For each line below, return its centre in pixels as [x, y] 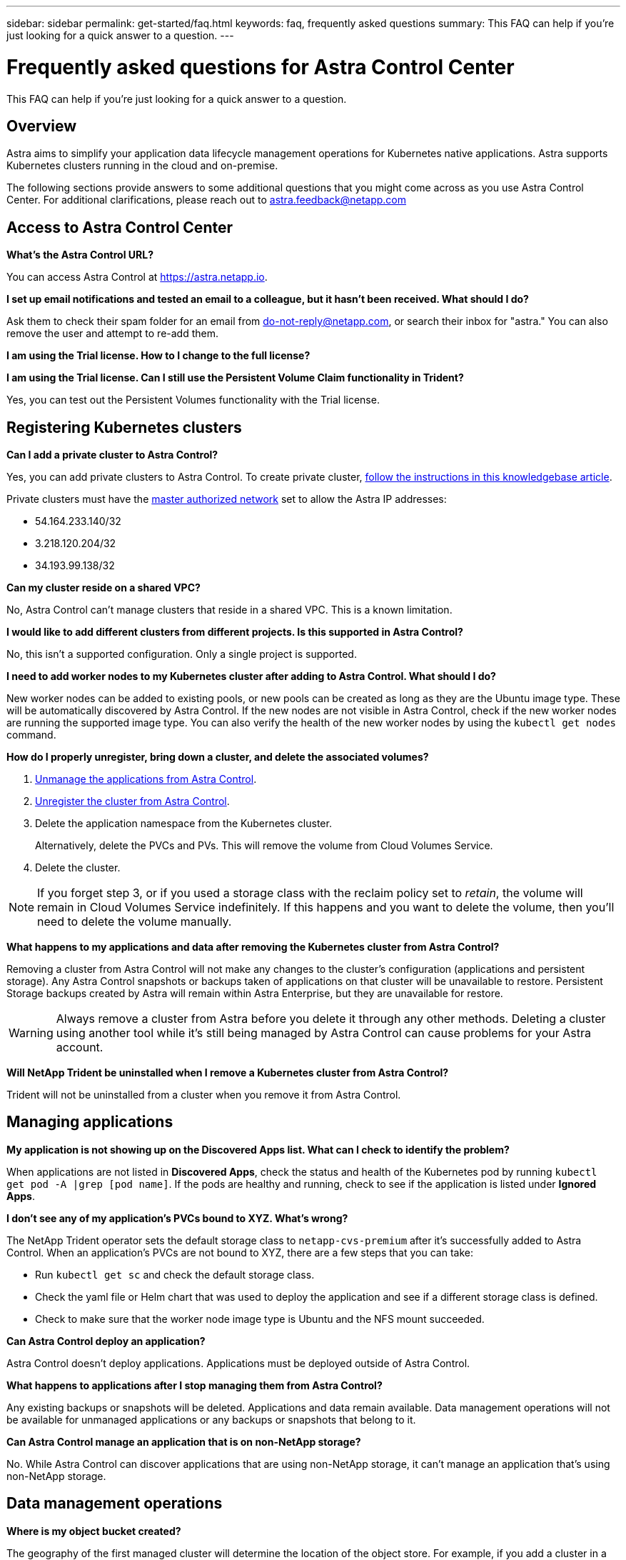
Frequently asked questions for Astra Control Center [261, 67]
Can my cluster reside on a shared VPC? [104, 588]
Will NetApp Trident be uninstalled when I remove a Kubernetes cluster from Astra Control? [228, 1073]
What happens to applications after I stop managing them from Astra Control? [195, 1385]
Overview [42, 126]
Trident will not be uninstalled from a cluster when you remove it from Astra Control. [204, 1095]
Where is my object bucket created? [94, 1531]
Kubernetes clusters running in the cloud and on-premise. [142, 166]
